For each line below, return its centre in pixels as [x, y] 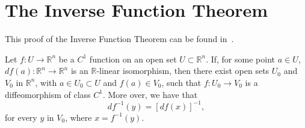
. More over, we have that [150, 94]
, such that [181, 82]
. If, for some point [240, 59]
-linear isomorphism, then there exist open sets [183, 71]
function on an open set [133, 59]
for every [21, 117]
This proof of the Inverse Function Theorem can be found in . [119, 39]
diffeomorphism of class [48, 94]
